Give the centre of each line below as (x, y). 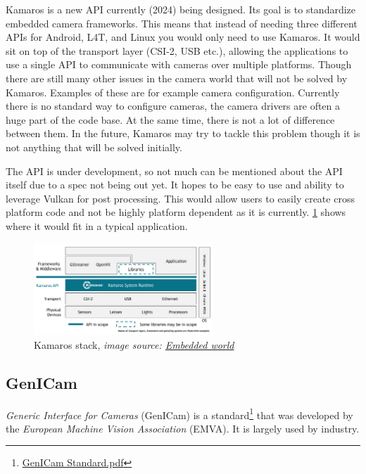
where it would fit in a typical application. (97, 225)
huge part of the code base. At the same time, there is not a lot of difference (170, 119)
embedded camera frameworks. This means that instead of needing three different (182, 23)
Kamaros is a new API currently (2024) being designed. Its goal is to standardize (181, 9)
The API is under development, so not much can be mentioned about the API (174, 171)
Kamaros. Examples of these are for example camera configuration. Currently (173, 92)
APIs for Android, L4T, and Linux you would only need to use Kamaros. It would (183, 37)
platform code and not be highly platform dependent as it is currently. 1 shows (176, 212)
